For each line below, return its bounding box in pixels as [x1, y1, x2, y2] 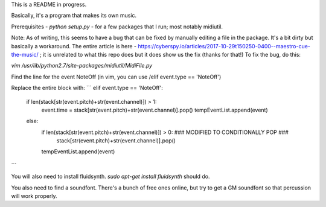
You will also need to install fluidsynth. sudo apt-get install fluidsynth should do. [11, 173, 210, 180]
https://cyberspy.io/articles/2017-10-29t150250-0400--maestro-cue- [138, 42, 311, 49]
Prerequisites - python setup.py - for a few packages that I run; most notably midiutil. [11, 23, 223, 30]
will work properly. [11, 193, 57, 200]
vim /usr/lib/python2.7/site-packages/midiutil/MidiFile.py [11, 62, 153, 69]
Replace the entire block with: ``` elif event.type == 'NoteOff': [11, 84, 163, 92]
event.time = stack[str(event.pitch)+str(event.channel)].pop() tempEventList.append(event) [41, 106, 268, 113]
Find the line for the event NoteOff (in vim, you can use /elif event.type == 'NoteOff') [11, 73, 222, 80]
